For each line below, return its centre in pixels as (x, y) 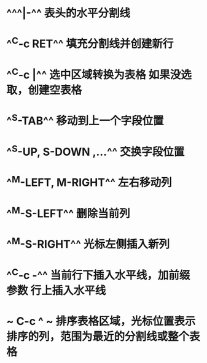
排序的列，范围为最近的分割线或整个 (98, 336)
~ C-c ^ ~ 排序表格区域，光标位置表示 (101, 321)
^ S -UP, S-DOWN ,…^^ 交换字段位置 (96, 151)
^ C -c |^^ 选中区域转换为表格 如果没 (94, 74)
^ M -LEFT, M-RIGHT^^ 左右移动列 (89, 181)
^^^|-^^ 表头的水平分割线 (68, 13)
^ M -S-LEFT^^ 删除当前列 (68, 212)
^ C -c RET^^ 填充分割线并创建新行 (90, 43)
